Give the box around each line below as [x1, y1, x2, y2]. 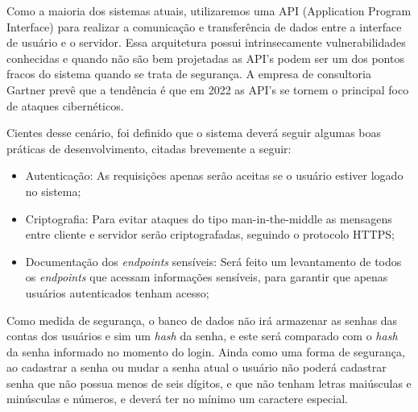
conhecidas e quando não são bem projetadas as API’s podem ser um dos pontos [6, 49, 404, 66]
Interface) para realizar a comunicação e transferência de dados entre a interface [6, 18, 402, 35]
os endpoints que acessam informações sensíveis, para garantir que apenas [25, 268, 388, 285]
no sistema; [25, 182, 81, 199]
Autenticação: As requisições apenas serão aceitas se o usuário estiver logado [25, 167, 404, 184]
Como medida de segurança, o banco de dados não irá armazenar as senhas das [6, 311, 398, 328]
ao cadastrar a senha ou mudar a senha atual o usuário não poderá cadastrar [6, 359, 387, 376]
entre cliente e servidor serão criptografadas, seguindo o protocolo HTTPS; [25, 226, 395, 243]
